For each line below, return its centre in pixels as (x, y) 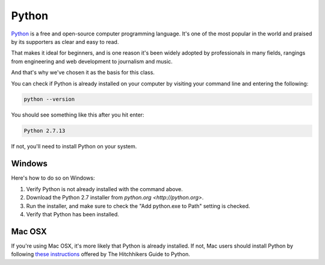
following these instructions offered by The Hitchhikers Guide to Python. (101, 254)
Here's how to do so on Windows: (53, 178)
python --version (49, 99)
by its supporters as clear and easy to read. (65, 41)
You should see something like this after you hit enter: (78, 115)
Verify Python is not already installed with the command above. (104, 189)
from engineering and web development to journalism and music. (92, 61)
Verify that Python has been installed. (73, 214)
